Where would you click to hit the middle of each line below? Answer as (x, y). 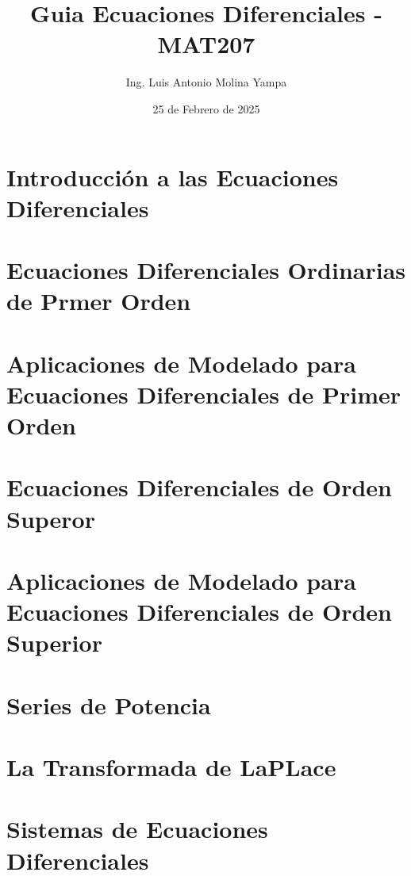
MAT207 (206, 44)
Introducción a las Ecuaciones (173, 176)
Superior (54, 643)
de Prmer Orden (99, 301)
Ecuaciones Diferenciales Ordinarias (206, 270)
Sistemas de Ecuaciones (137, 829)
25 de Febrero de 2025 (206, 108)
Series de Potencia (109, 704)
